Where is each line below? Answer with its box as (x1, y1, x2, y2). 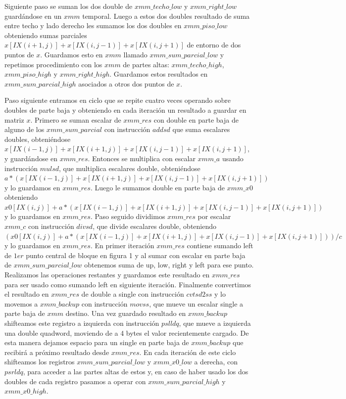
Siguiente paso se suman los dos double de (4, 1, 133, 11)
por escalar (198, 211, 231, 222)
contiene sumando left (187, 240, 253, 251)
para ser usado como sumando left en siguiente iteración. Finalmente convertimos (4, 279, 251, 289)
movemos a (4, 298, 38, 309)
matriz (4, 114, 24, 125)
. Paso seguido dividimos (90, 211, 165, 222)
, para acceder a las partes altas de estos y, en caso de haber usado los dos (23, 366, 248, 376)
